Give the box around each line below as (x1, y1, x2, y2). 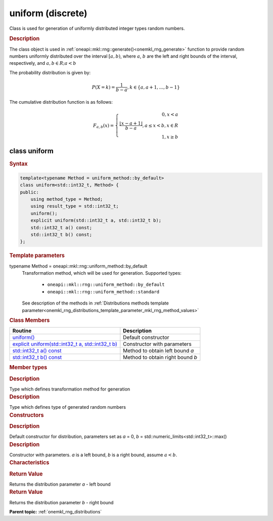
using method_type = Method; (30, 196, 103, 202)
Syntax (9, 160, 28, 167)
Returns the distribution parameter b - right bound (9, 499, 114, 505)
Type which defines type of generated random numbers (9, 404, 126, 410)
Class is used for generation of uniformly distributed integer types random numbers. (9, 25, 185, 31)
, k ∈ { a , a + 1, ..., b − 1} (127, 84, 180, 90)
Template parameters (9, 252, 65, 259)
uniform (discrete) (9, 8, 88, 19)
